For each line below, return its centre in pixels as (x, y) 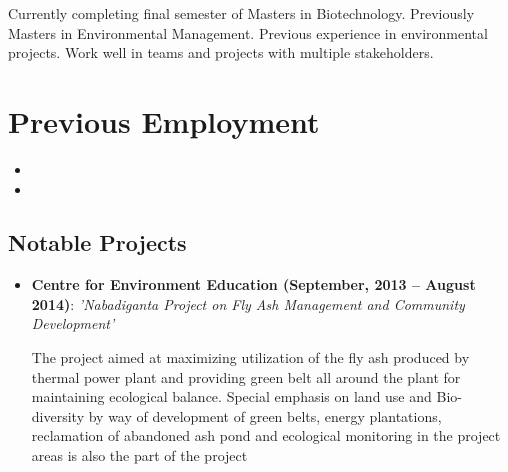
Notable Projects (97, 242)
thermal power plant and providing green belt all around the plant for (246, 376)
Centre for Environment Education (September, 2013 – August (253, 284)
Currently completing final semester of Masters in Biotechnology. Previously (241, 13)
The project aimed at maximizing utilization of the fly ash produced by (250, 357)
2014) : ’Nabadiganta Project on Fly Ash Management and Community (248, 303)
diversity (58, 415)
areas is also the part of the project (139, 455)
